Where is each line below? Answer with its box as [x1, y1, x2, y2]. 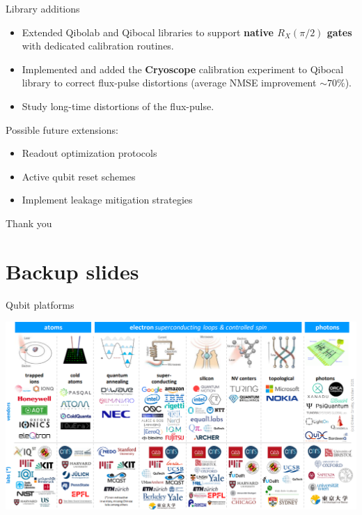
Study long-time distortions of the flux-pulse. [22, 98, 214, 113]
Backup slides [6, 256, 139, 285]
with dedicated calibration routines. [22, 38, 174, 53]
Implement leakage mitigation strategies [22, 192, 193, 207]
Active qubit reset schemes [22, 169, 136, 183]
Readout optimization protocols [22, 146, 157, 160]
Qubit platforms [6, 297, 74, 312]
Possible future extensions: [6, 122, 118, 137]
